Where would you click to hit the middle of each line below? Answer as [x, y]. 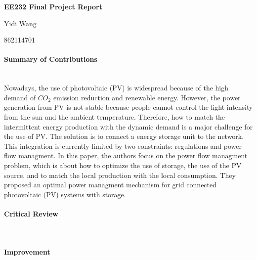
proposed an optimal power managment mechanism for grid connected [110, 185]
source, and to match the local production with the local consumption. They [120, 175]
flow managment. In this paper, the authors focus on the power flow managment [126, 155]
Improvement [27, 252]
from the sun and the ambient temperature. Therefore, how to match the [115, 116]
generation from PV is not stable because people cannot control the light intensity [128, 107]
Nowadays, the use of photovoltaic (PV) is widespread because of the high [116, 88]
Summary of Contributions [51, 59]
